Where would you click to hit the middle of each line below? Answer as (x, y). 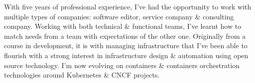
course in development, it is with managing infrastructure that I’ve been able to (126, 45)
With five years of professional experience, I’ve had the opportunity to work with (128, 6)
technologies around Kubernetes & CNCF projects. (82, 75)
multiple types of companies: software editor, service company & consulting (119, 16)
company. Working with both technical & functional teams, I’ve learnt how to (123, 26)
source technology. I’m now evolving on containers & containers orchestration (122, 65)
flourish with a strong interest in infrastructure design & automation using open (126, 55)
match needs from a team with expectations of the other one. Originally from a (125, 36)
